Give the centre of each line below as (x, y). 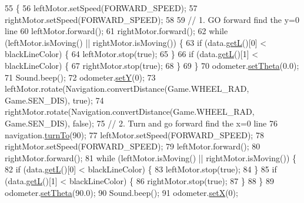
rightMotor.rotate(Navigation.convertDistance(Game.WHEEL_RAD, (130, 112)
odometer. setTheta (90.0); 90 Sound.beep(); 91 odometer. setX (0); (121, 192)
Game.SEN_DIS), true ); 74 (54, 100)
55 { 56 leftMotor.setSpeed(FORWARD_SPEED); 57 (101, 8)
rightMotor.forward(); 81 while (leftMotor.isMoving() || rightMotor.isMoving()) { (151, 157)
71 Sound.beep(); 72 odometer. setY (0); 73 (80, 77)
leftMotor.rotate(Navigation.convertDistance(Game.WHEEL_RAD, (127, 89)
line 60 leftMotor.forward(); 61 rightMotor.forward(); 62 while (116, 31)
